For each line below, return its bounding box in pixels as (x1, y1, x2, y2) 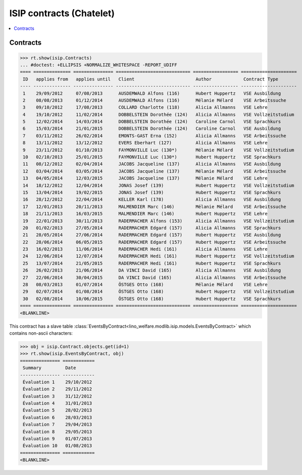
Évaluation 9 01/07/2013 (23, 436, 92, 442)
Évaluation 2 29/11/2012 (23, 386, 92, 392)
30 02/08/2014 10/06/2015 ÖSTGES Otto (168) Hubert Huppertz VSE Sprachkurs (23, 296, 281, 301)
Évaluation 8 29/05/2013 (23, 428, 92, 434)
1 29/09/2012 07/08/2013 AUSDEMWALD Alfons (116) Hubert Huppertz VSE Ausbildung (23, 90, 281, 96)
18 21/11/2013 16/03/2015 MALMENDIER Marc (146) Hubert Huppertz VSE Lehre (23, 211, 268, 217)
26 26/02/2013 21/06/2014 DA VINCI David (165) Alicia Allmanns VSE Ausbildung (23, 267, 281, 273)
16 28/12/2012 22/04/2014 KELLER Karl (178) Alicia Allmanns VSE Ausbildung (23, 196, 281, 203)
